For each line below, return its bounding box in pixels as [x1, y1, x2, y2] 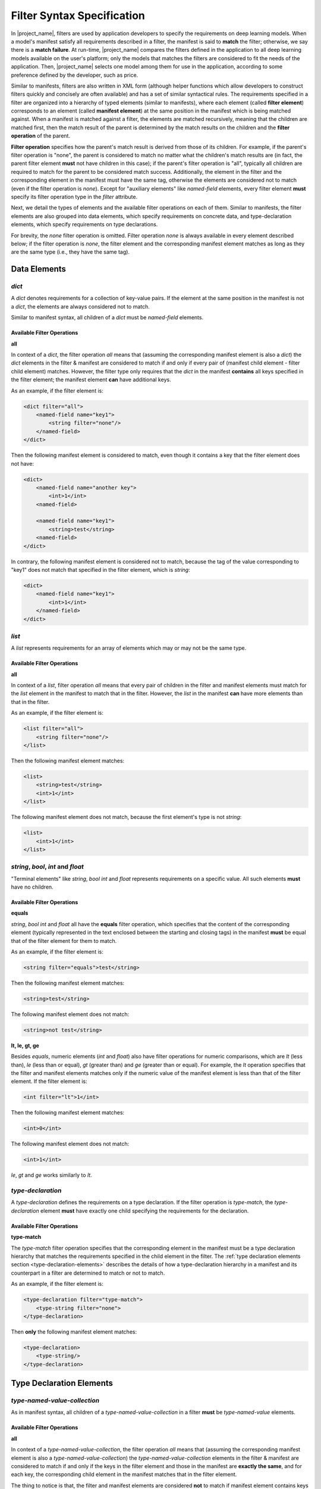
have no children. [11, 883, 53, 890]
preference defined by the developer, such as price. [11, 71, 139, 79]
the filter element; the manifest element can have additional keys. [11, 376, 172, 384]
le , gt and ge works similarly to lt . [11, 1172, 92, 1179]
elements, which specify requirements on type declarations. [11, 221, 158, 228]
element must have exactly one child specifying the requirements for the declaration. [40, 1207, 249, 1214]
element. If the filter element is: [11, 1078, 87, 1085]
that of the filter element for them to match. [11, 937, 117, 944]
